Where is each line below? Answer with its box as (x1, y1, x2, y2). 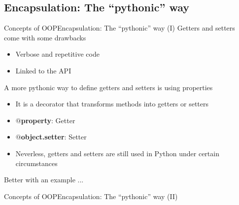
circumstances (15, 158, 58, 168)
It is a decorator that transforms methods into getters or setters (15, 99, 209, 109)
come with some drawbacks (4, 32, 86, 42)
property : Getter (21, 115, 75, 125)
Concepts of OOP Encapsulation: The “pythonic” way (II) (4, 191, 178, 201)
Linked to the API (15, 65, 71, 75)
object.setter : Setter (21, 132, 87, 142)
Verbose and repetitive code (15, 49, 100, 59)
